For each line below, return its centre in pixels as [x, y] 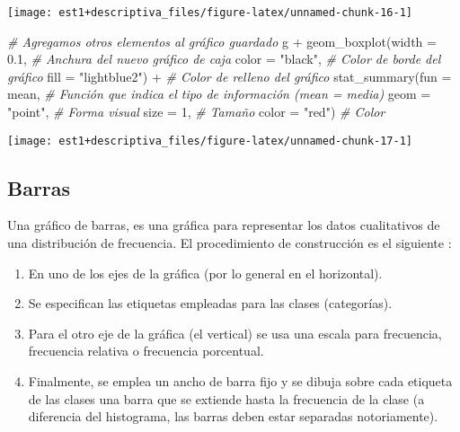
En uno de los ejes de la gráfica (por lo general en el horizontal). [205, 273]
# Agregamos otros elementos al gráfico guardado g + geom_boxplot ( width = [222, 41]
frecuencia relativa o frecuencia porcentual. [146, 351]
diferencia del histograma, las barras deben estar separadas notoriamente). [233, 416]
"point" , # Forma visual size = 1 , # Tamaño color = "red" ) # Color [196, 112]
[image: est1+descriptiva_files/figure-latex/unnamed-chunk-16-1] [210, 13]
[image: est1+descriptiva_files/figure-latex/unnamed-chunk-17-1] [210, 141]
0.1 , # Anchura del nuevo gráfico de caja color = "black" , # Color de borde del [224, 59]
